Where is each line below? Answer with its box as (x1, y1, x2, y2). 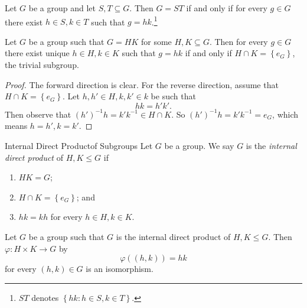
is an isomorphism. (86, 262, 153, 275)
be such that (151, 90, 196, 102)
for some (141, 35, 172, 47)
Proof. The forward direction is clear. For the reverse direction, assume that (5, 78, 279, 90)
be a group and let (28, 2, 96, 14)
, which (272, 108, 299, 120)
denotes (31, 291, 59, 303)
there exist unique (5, 47, 70, 59)
